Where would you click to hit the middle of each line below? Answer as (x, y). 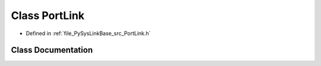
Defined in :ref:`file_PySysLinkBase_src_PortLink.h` (88, 33)
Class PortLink (48, 15)
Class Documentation (52, 50)
